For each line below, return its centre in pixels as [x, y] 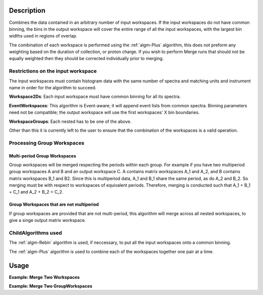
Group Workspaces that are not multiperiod [54, 204]
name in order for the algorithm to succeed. [53, 88]
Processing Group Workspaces [47, 143]
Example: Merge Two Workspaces [44, 277]
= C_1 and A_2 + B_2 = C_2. [36, 192]
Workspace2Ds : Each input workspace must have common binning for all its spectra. [95, 97]
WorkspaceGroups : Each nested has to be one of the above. [70, 121]
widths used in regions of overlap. [43, 36]
